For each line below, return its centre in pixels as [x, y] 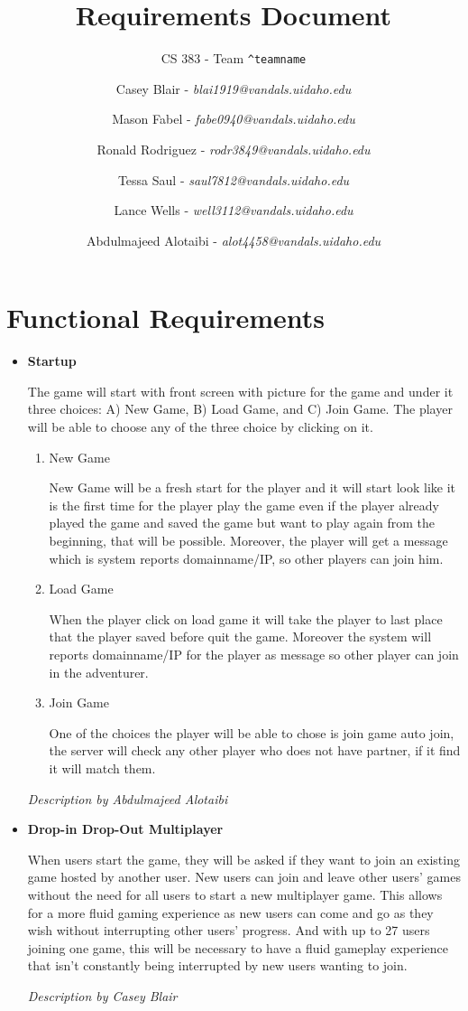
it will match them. [102, 768]
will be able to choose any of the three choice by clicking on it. [200, 427]
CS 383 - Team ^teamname [234, 58]
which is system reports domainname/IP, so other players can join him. [246, 558]
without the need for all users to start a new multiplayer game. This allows [235, 894]
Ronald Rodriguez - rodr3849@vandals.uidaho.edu [234, 149]
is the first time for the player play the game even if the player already [244, 505]
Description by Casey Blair [102, 995]
